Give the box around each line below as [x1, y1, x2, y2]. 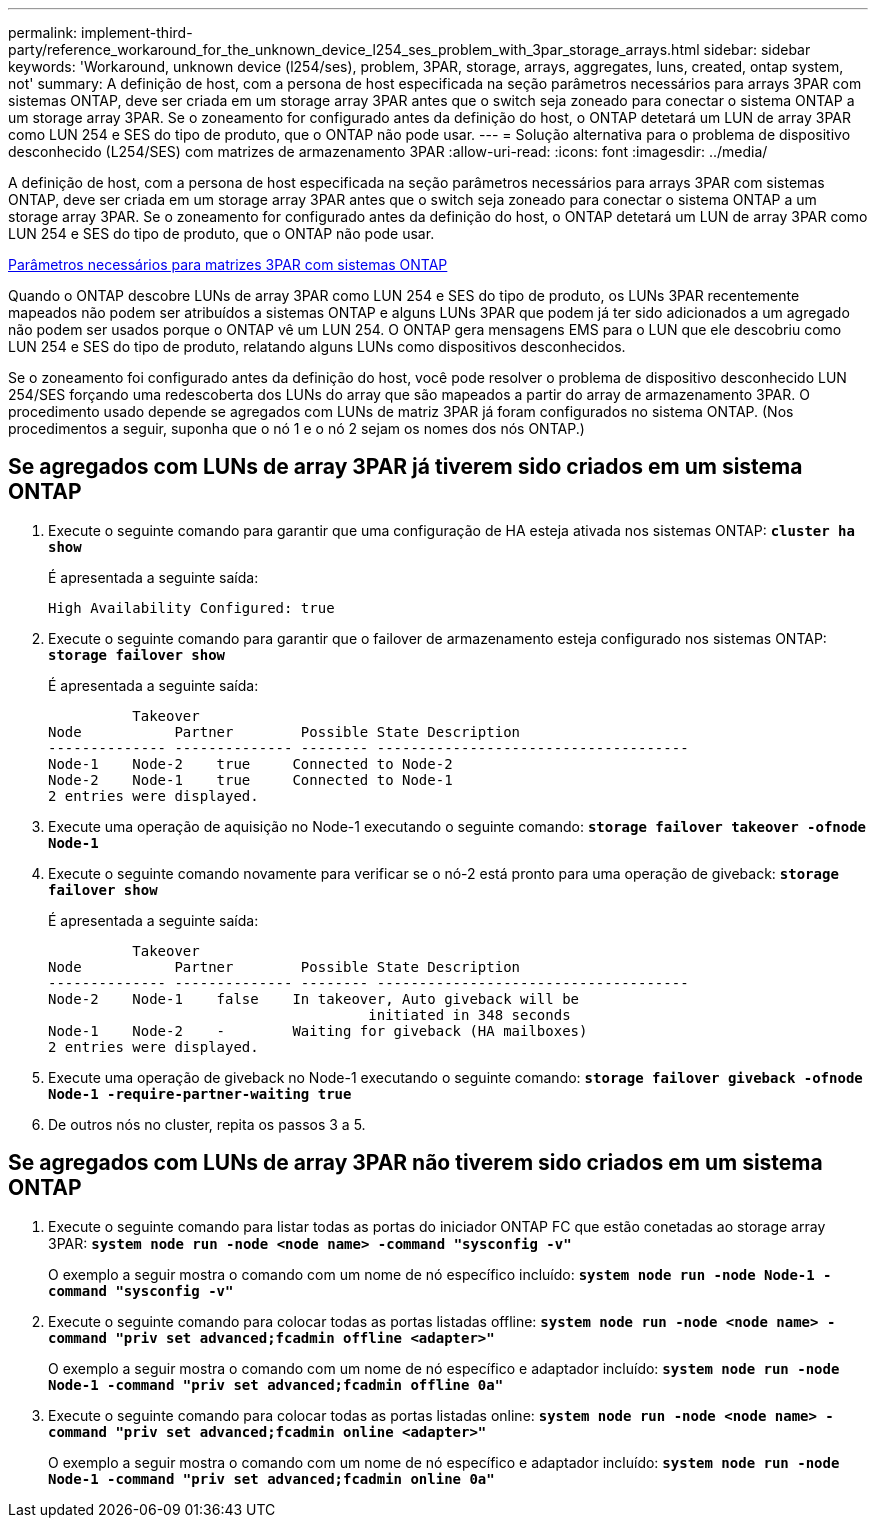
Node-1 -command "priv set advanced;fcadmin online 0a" [48, 1470, 495, 1487]
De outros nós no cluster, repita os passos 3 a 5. [48, 1115, 366, 1133]
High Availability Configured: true [48, 599, 335, 616]
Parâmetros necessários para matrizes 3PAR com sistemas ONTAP [8, 256, 448, 273]
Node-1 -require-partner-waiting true [48, 1085, 352, 1102]
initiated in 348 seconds [368, 1006, 571, 1023]
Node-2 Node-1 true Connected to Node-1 [48, 771, 453, 788]
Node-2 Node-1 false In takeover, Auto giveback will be [48, 990, 580, 1007]
